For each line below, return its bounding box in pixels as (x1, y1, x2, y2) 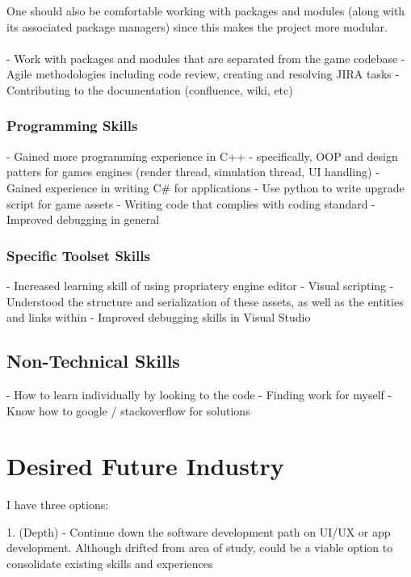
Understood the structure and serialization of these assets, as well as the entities (6, 293, 404, 310)
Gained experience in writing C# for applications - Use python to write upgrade (6, 179, 405, 196)
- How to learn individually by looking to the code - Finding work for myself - (6, 385, 392, 402)
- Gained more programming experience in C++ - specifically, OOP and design (6, 147, 398, 164)
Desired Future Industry (6, 449, 284, 482)
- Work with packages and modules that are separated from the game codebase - (6, 49, 405, 66)
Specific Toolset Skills (6, 245, 150, 265)
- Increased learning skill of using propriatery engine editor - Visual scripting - (6, 276, 394, 293)
